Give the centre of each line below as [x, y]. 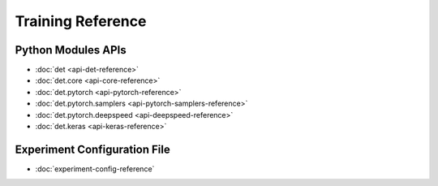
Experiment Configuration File [92, 149]
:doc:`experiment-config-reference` [95, 169]
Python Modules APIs [71, 50]
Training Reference [81, 21]
